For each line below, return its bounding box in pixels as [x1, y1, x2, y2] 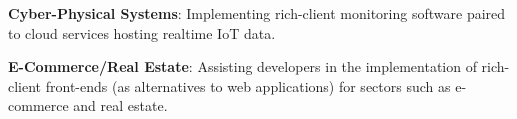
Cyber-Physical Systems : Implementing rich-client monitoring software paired [8, 3, 506, 23]
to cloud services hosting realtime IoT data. [8, 22, 276, 43]
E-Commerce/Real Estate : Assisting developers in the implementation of [8, 56, 477, 77]
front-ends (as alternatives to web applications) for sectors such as [45, 75, 451, 96]
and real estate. [73, 95, 168, 116]
